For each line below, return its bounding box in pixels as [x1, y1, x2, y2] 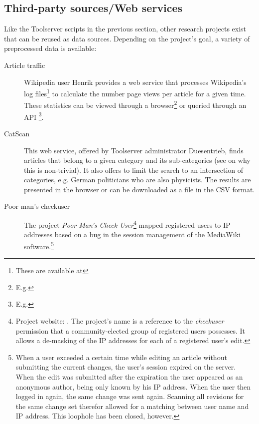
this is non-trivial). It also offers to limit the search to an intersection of [24, 164, 244, 175]
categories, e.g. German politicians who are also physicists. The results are [24, 174, 251, 185]
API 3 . [24, 110, 44, 122]
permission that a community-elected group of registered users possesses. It [15, 325, 245, 336]
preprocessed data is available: [4, 43, 97, 53]
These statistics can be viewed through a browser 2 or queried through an [24, 98, 247, 110]
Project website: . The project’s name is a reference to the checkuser [15, 315, 224, 326]
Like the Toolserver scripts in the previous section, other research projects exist [4, 23, 247, 34]
